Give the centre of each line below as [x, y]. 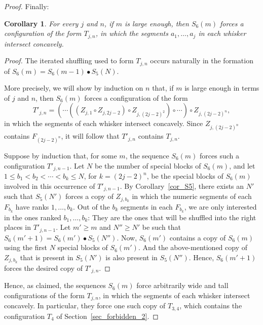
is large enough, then [157, 23]
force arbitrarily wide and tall [182, 285]
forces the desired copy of [43, 268]
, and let [242, 165]
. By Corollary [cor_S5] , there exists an [182, 186]
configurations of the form [44, 295]
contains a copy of [198, 237]
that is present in [47, 257]
